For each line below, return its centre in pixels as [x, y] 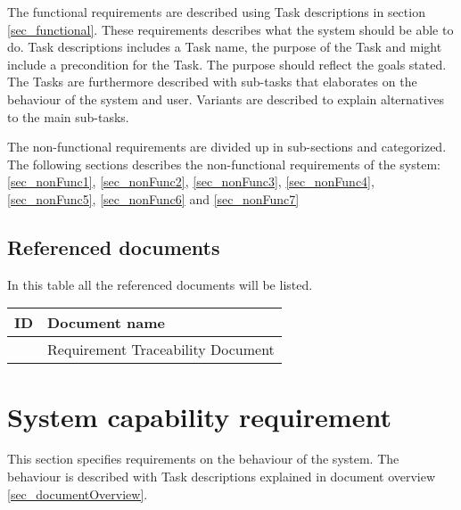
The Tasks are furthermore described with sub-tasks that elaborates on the [212, 82]
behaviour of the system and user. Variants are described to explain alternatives [226, 99]
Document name [106, 323]
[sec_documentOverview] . [78, 494]
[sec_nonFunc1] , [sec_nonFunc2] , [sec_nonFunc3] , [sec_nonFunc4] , [191, 181]
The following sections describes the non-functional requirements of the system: [224, 164]
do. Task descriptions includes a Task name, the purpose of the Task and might [225, 47]
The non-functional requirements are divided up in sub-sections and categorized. [227, 147]
